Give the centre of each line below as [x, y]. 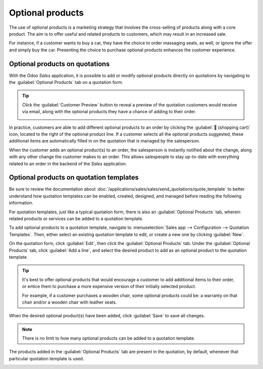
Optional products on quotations [59, 64]
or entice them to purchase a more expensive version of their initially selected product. [109, 287]
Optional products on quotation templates [74, 177]
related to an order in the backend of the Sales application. [68, 164]
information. [21, 203]
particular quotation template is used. [47, 358]
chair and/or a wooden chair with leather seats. [69, 302]
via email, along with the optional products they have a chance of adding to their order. [109, 112]
